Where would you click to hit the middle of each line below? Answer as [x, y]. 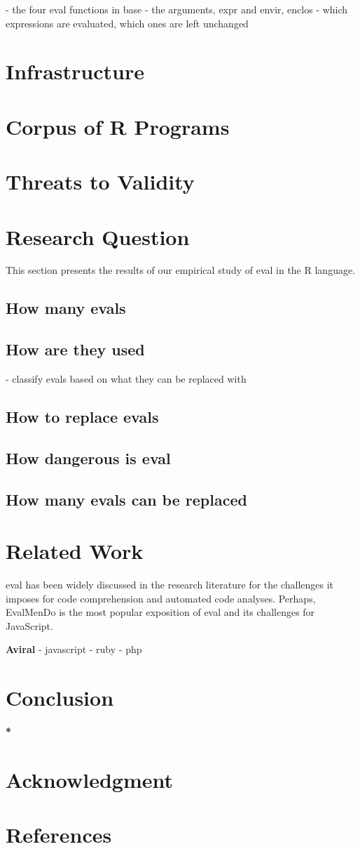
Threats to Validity [100, 182]
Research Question [98, 236]
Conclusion [60, 698]
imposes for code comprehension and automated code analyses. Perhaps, [161, 598]
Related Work [75, 551]
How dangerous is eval [88, 458]
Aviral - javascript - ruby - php [74, 649]
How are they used [75, 349]
